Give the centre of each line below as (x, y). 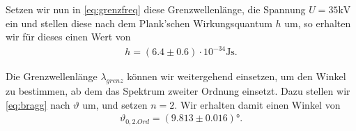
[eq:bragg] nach (38, 104)
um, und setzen (115, 104)
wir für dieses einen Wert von (68, 37)
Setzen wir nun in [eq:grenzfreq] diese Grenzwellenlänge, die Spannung (156, 9)
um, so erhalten (318, 23)
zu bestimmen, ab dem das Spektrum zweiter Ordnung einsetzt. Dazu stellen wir (178, 91)
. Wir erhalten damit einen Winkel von (257, 104)
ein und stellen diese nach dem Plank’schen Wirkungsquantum (139, 23)
